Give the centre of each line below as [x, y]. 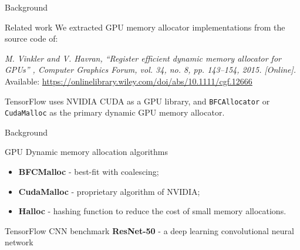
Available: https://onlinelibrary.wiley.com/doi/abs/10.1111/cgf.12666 [129, 81]
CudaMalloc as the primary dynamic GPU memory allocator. [115, 112]
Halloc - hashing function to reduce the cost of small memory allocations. [152, 211]
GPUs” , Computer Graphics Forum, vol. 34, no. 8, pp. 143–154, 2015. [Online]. [151, 70]
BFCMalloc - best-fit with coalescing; [89, 172]
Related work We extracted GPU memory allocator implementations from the [145, 27]
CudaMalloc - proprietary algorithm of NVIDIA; [109, 191]
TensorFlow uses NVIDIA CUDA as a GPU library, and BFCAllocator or [137, 101]
